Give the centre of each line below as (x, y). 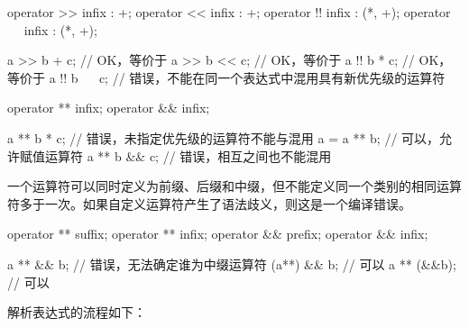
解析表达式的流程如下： (77, 312)
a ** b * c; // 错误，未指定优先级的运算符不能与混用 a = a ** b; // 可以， (224, 137)
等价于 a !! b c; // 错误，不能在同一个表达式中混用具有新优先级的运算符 (226, 77)
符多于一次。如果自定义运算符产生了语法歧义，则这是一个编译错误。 (209, 203)
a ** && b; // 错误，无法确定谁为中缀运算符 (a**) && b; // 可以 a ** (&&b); (232, 263)
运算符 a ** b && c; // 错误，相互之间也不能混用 (188, 155)
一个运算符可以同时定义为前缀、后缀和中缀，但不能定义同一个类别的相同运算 (234, 186)
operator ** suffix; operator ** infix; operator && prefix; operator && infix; (218, 234)
